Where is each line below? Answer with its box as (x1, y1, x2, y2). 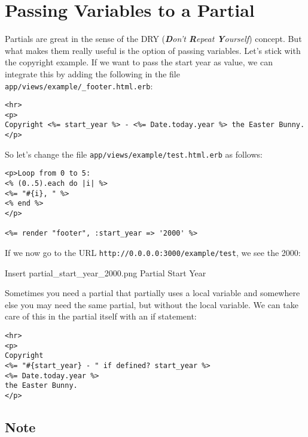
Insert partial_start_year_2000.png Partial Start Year (5, 266, 206, 279)
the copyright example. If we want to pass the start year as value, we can (5, 56, 273, 68)
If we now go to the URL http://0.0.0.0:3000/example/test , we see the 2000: (5, 246, 301, 259)
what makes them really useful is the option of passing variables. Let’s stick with (5, 44, 301, 56)
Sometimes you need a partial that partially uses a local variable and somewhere (5, 287, 300, 299)
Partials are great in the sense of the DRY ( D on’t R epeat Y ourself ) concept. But (5, 32, 302, 45)
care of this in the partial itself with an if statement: (5, 310, 197, 323)
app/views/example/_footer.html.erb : (5, 79, 153, 92)
